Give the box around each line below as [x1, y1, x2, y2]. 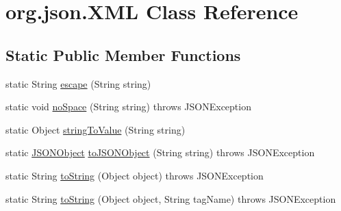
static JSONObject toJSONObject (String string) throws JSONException [5, 145, 315, 160]
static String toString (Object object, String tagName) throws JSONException [5, 191, 336, 206]
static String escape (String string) [5, 76, 151, 90]
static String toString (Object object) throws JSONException [5, 168, 264, 182]
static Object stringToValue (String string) [5, 122, 186, 136]
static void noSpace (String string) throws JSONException [5, 99, 251, 114]
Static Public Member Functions [5, 44, 241, 65]
